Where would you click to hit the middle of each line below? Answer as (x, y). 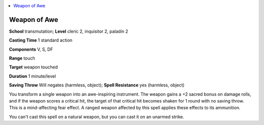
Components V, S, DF (31, 49)
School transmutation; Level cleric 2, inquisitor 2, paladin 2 (69, 31)
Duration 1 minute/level (33, 76)
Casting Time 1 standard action (41, 40)
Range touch (22, 58)
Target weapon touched (33, 67)
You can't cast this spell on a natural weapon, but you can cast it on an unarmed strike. (97, 117)
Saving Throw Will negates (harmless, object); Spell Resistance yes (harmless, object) (97, 85)
